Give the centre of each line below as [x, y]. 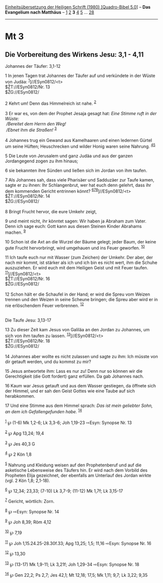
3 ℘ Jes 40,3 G [20, 443]
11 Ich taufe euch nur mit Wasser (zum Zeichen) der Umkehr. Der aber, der [79, 257]
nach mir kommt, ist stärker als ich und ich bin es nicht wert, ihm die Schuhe [81, 262]
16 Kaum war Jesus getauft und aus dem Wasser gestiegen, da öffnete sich [81, 385]
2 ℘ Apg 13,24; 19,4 [25, 433]
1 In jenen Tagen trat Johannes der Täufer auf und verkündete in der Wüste [80, 76]
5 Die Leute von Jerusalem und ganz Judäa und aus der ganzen [69, 156]
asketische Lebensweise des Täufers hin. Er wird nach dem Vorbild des [76, 470]
